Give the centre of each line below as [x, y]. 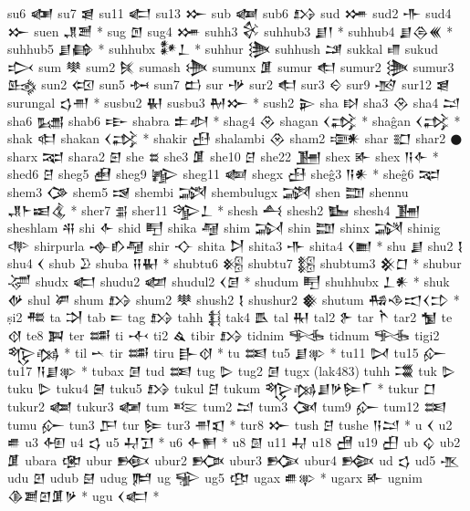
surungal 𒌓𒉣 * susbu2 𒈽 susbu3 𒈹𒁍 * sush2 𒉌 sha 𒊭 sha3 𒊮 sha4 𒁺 [234, 102]
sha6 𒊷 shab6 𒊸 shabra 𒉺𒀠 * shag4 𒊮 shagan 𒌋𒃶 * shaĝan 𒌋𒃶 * [234, 120]
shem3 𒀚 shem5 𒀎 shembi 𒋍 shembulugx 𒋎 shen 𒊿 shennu [208, 191]
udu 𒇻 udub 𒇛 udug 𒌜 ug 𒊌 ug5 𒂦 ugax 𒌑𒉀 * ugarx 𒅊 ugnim [215, 478]
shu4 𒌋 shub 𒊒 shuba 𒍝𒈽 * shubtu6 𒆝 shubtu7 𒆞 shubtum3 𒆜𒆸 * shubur [235, 263]
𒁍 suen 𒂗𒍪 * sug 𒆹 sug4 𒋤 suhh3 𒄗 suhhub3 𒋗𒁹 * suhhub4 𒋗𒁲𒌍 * [230, 31]
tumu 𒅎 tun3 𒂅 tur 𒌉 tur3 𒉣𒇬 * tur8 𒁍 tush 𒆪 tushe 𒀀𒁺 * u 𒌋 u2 [230, 424]
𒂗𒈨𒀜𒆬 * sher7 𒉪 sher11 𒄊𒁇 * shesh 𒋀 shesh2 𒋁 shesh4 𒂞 [214, 209]
